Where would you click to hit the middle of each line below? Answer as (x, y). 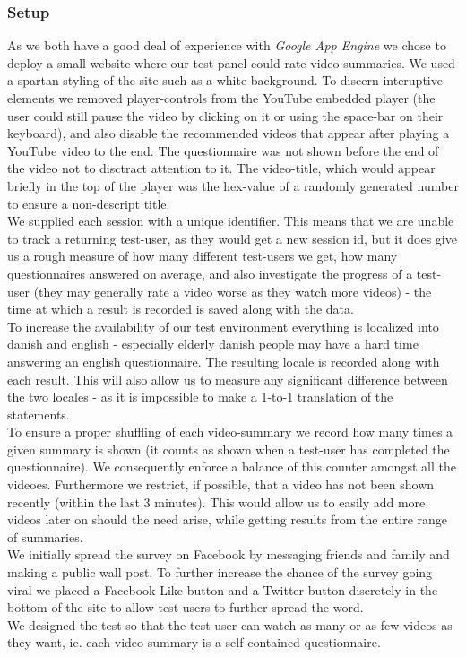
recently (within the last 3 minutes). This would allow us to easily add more (216, 501)
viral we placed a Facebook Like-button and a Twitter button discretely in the (223, 589)
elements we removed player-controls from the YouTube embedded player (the (221, 98)
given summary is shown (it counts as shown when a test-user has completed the (229, 449)
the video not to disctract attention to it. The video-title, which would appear (221, 168)
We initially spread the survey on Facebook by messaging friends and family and (229, 554)
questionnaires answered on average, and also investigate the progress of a (210, 273)
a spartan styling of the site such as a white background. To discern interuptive (225, 80)
